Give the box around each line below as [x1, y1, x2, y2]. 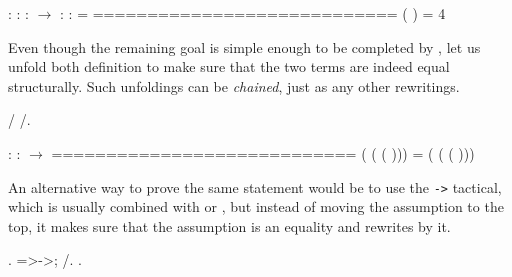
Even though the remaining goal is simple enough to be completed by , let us [8, 36, 481, 57]
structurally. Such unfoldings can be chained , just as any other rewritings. [8, 75, 460, 96]
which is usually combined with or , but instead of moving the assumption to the [8, 196, 504, 217]
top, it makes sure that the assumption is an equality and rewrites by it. [8, 215, 451, 236]
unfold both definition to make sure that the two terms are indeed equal [8, 56, 450, 77]
